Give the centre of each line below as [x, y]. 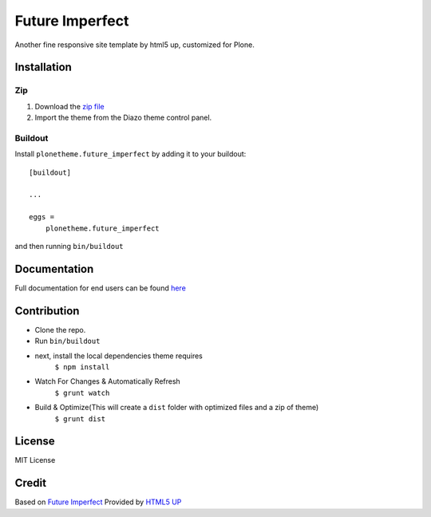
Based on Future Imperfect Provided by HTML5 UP [98, 502]
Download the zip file [69, 106]
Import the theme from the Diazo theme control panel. [123, 118]
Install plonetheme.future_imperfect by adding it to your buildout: [130, 154]
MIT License [35, 460]
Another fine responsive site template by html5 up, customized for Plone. [134, 45]
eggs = [42, 217]
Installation [43, 67]
